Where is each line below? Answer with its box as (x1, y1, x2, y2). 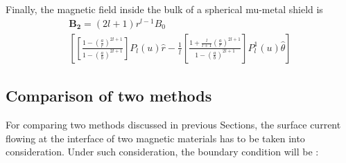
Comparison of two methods (6, 85, 212, 106)
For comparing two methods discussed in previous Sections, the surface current (6, 117, 341, 131)
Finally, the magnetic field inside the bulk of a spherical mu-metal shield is (6, 2, 323, 16)
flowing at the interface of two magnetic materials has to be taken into (6, 131, 305, 145)
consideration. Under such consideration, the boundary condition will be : (6, 144, 319, 159)
